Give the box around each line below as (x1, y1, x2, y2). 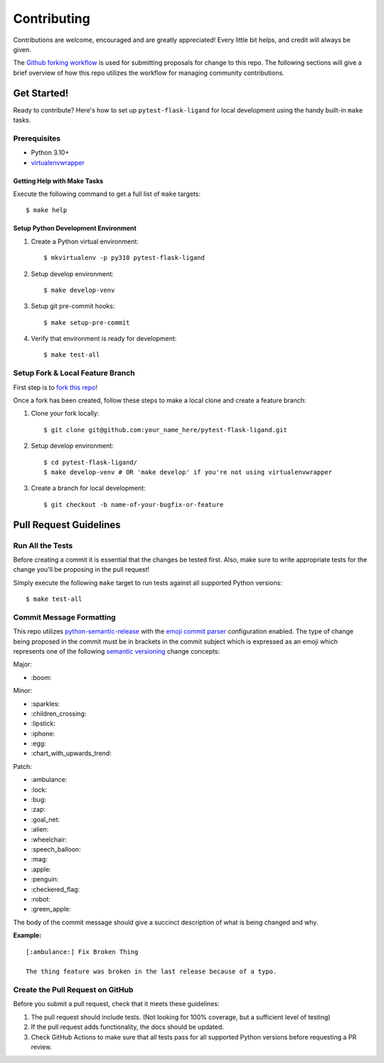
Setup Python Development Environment (13, 224, 137, 233)
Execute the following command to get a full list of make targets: (13, 189, 201, 198)
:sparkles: (31, 699, 60, 708)
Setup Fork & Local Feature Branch (13, 368, 135, 378)
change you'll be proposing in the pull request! (13, 565, 149, 574)
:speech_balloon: (31, 845, 81, 854)
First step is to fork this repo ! (13, 383, 97, 392)
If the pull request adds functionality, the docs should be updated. (31, 1022, 224, 1032)
